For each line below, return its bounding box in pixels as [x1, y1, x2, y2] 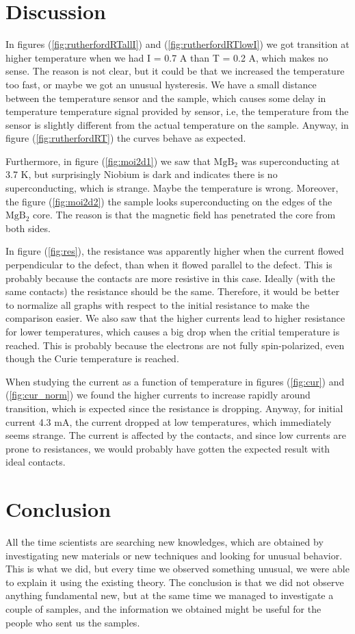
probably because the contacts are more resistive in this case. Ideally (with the [5, 270, 335, 285]
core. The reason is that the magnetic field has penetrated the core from [33, 207, 336, 222]
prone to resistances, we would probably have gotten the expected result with [5, 441, 330, 455]
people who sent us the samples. [5, 615, 140, 629]
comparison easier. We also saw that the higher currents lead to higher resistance [5, 311, 345, 325]
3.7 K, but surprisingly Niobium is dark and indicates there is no [5, 167, 278, 181]
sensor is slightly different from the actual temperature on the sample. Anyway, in [5, 117, 349, 131]
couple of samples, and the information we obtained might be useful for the [5, 602, 321, 616]
